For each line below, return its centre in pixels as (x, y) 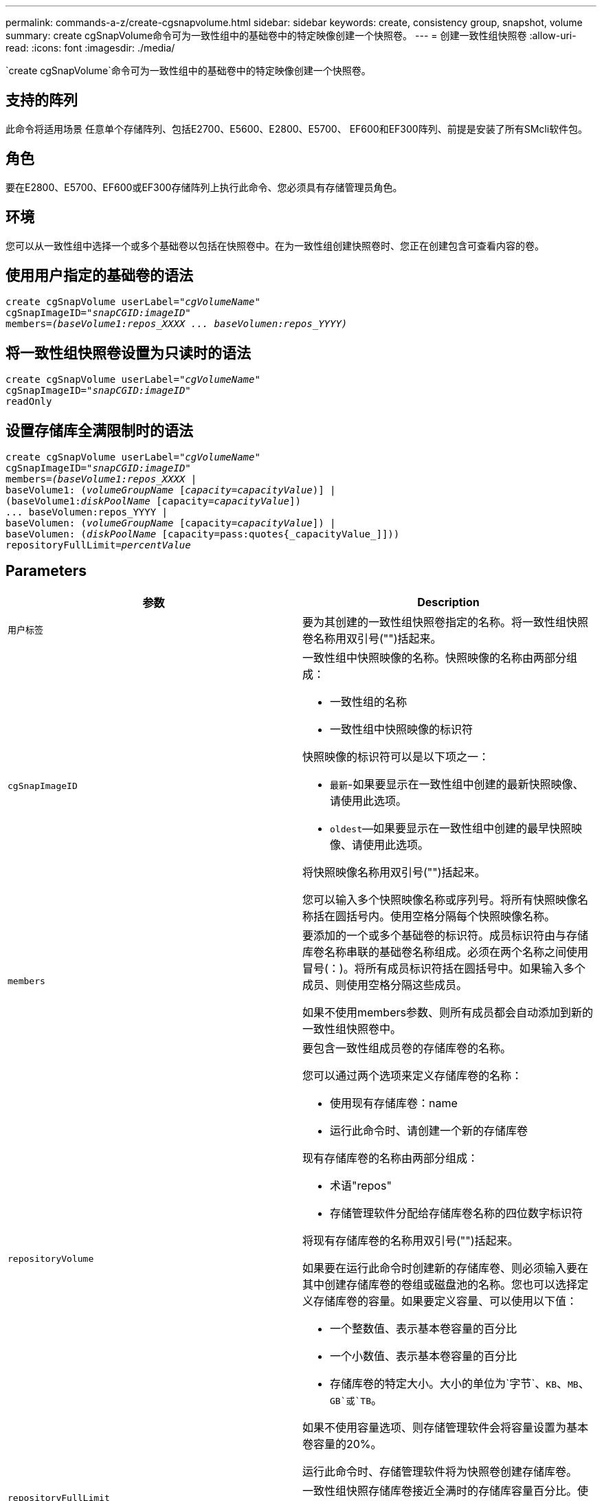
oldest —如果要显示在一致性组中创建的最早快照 (450, 828)
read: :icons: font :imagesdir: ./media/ (90, 48)
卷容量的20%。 (342, 1444)
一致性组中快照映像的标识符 (402, 729)
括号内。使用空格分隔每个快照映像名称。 (451, 916)
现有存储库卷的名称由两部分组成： (391, 1158)
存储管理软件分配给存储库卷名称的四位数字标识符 (457, 1213)
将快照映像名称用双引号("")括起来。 (394, 872)
